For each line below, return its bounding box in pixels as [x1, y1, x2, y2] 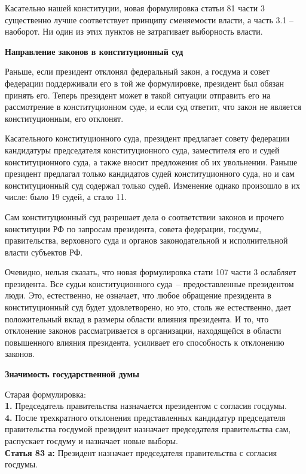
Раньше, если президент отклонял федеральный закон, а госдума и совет [5, 65, 270, 78]
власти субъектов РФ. [5, 245, 83, 258]
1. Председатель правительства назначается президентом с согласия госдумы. [5, 399, 287, 412]
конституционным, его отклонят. [5, 112, 124, 124]
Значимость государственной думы [5, 368, 139, 380]
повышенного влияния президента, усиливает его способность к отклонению [5, 336, 284, 348]
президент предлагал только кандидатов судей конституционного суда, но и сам [5, 167, 295, 180]
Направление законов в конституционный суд [5, 45, 183, 57]
